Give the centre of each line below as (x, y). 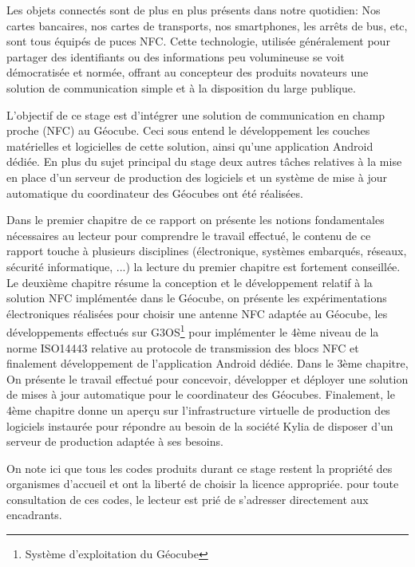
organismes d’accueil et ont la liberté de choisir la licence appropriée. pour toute (203, 484)
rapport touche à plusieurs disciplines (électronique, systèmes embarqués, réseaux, (207, 251)
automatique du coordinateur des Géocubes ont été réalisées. (155, 193)
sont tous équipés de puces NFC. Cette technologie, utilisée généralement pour (198, 41)
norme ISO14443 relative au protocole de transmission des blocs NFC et (183, 347)
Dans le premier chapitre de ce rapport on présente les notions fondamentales (196, 220)
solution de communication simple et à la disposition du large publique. (181, 87)
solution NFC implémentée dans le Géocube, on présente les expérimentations (197, 298)
